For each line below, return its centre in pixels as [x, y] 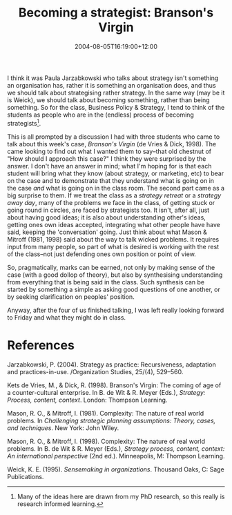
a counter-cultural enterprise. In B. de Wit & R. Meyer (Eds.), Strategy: [106, 392]
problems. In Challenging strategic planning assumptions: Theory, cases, [112, 420]
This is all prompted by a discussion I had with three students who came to [114, 137]
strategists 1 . [24, 122]
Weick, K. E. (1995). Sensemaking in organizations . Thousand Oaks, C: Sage [116, 469]
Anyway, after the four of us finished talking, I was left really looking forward [116, 310]
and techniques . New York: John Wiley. [63, 428]
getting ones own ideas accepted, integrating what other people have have [114, 224]
